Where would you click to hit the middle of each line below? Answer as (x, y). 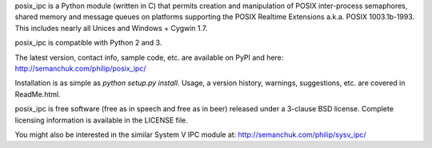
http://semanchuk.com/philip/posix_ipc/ (80, 68)
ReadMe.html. (38, 94)
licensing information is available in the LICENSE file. (101, 120)
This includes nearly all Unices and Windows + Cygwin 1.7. (111, 28)
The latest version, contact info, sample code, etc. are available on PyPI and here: (149, 57)
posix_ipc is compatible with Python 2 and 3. (88, 43)
